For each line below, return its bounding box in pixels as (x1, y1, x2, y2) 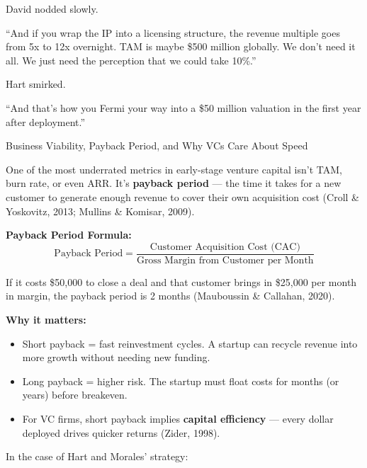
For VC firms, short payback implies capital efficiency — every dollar (22, 411, 334, 426)
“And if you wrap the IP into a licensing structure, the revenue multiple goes (6, 25, 340, 40)
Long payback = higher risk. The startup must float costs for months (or (22, 373, 339, 388)
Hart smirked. (6, 76, 66, 91)
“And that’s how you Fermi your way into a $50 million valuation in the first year (6, 100, 361, 115)
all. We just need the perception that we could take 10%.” (6, 52, 256, 67)
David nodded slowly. (6, 1, 98, 16)
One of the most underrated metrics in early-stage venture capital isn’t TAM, (6, 161, 342, 176)
